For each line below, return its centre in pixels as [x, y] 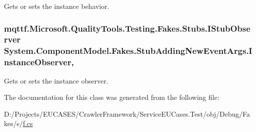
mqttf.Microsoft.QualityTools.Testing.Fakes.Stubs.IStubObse [127, 28]
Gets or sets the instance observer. [56, 80]
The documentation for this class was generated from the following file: [112, 97]
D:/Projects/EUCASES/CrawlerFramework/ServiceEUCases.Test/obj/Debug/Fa [127, 113]
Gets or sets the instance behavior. [57, 6]
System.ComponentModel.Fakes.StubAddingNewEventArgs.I [128, 51]
